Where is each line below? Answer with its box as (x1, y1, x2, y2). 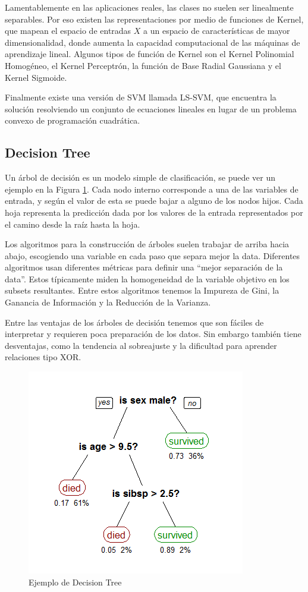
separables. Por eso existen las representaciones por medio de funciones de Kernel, (5, 12, 304, 25)
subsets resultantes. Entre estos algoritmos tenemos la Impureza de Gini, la (5, 284, 279, 297)
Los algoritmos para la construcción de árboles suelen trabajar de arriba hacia (5, 238, 290, 250)
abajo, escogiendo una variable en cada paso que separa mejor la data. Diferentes (5, 249, 300, 262)
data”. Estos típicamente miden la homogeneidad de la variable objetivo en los (5, 272, 290, 285)
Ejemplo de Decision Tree (29, 575, 122, 588)
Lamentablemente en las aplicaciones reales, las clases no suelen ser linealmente (5, 1, 294, 13)
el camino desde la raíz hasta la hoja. (5, 218, 140, 230)
